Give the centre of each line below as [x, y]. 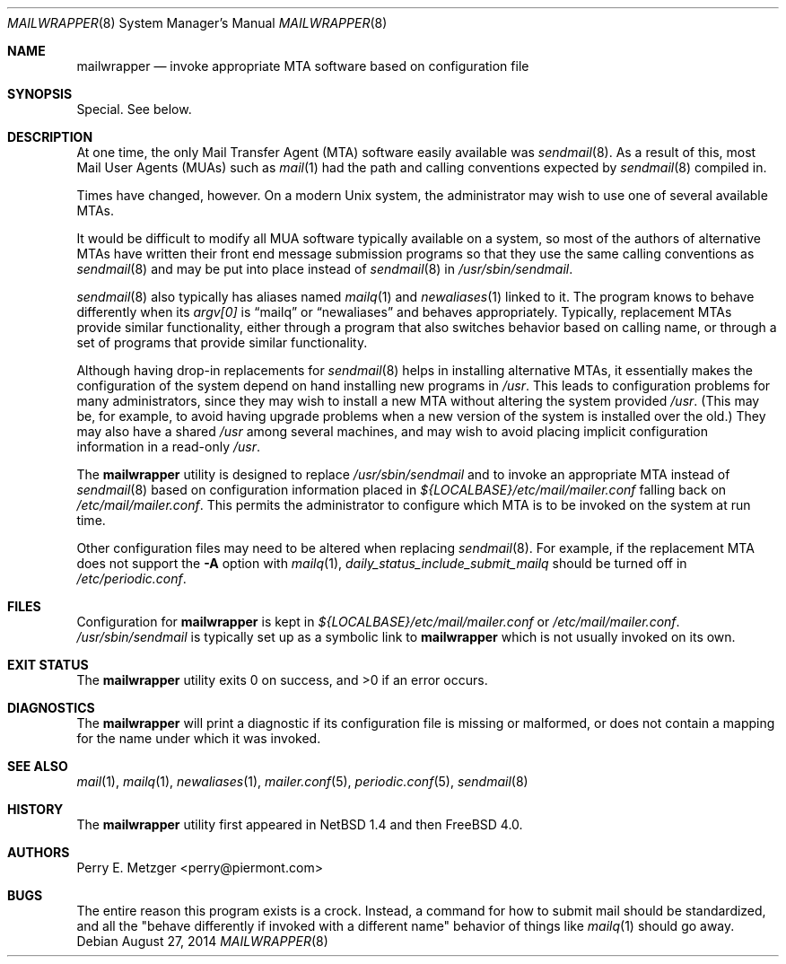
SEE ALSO [38, 766]
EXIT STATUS [48, 665]
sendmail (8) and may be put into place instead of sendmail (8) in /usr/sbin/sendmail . [325, 269]
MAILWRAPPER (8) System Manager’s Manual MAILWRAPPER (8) [197, 23]
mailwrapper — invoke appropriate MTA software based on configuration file [303, 66]
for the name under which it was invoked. [199, 738]
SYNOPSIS [40, 94]
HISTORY [35, 809]
